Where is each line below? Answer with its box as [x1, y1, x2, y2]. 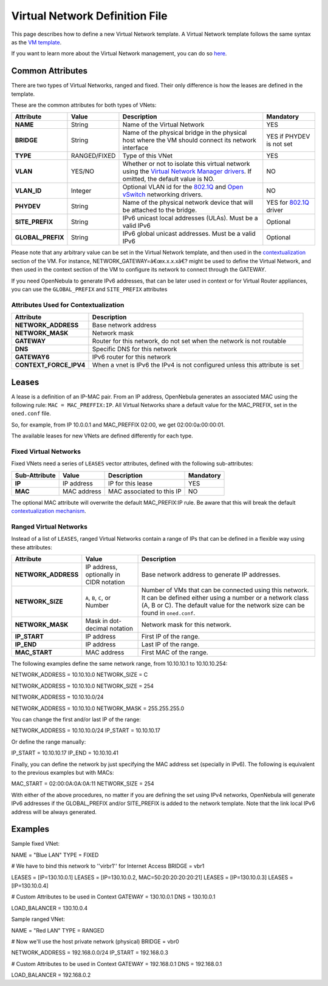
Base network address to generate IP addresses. [141, 570, 281, 579]
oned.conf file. [11, 410, 51, 417]
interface [122, 143, 149, 152]
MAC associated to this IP [108, 487, 182, 495]
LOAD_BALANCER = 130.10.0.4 [11, 904, 88, 911]
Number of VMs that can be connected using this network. [141, 586, 309, 595]
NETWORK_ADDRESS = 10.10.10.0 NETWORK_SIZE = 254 [11, 682, 154, 690]
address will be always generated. [11, 808, 97, 815]
